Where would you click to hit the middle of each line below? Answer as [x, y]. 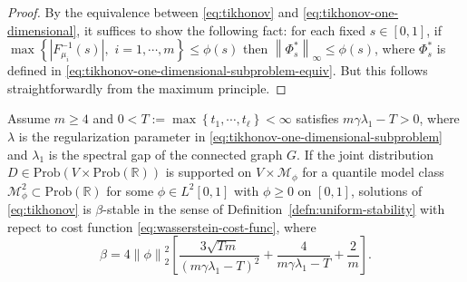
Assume [29, 118]
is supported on [209, 172]
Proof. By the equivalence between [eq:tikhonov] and [153, 12]
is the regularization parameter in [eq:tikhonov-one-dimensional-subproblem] [230, 136]
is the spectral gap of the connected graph [165, 154]
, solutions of [386, 190]
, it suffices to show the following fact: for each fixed [221, 29]
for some [130, 190]
